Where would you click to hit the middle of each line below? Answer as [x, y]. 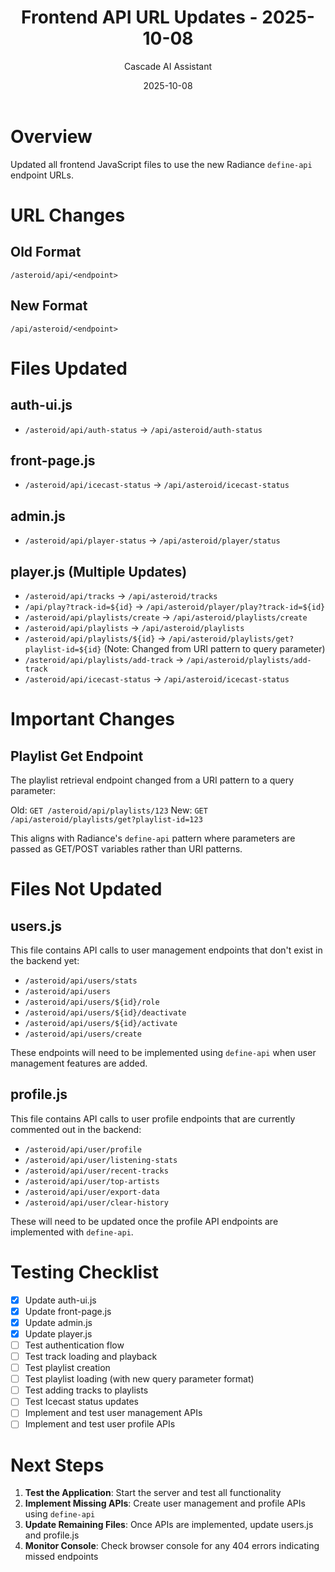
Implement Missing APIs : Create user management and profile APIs [165, 1503]
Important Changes [93, 719]
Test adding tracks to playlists [86, 1390]
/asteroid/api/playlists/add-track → [104, 659]
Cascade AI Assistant [168, 66]
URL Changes [68, 215]
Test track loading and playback [91, 1356]
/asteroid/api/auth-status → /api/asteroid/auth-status [143, 429]
